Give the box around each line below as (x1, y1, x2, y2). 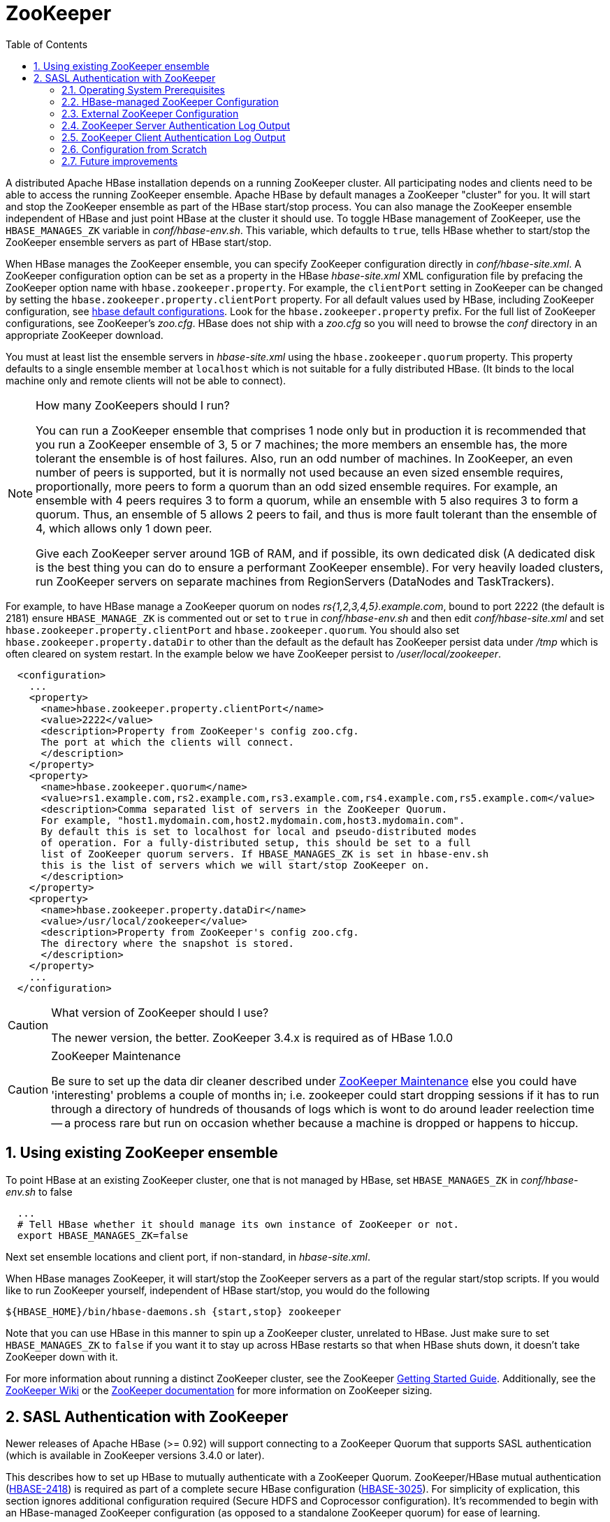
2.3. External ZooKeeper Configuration (61, 107, 239, 119)
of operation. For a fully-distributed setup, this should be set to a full (41, 836, 471, 848)
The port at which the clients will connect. (41, 736, 295, 748)
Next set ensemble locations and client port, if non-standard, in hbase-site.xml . (6, 1250, 371, 1263)
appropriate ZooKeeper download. (6, 328, 164, 341)
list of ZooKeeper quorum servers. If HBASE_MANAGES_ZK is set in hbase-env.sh (41, 848, 489, 860)
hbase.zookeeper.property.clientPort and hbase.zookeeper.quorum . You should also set (6, 623, 460, 636)
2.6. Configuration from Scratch (61, 143, 208, 155)
